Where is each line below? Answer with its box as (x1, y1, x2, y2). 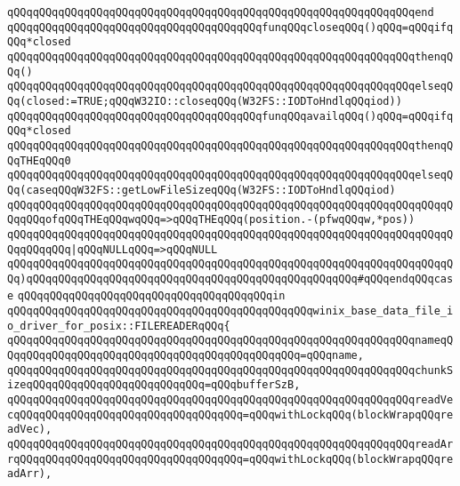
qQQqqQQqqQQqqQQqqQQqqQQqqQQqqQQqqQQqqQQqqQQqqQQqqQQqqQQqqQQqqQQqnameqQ (7, 334, 454, 347)
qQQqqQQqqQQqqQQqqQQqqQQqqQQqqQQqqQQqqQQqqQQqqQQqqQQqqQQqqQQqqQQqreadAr (7, 438, 454, 451)
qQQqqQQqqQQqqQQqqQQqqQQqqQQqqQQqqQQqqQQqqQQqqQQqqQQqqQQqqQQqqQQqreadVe (7, 394, 454, 407)
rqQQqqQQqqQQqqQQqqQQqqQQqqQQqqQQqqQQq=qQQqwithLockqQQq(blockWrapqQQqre (7, 452, 454, 466)
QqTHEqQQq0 (7, 154, 71, 167)
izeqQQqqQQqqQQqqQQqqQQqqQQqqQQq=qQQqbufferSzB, (7, 378, 301, 392)
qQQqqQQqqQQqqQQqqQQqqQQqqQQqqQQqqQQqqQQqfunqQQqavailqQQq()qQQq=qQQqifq (7, 109, 454, 123)
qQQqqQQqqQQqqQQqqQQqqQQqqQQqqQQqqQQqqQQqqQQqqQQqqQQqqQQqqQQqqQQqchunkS (7, 363, 454, 377)
